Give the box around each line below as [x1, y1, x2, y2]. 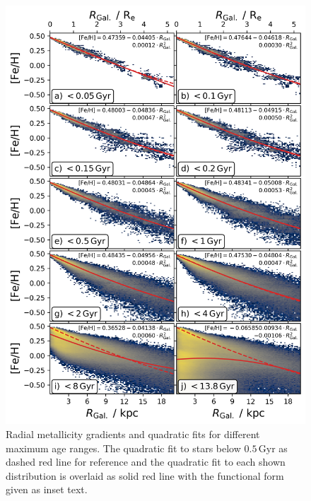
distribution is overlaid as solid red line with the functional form [6, 468, 284, 483]
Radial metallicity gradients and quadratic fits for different [6, 426, 260, 441]
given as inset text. [6, 482, 88, 497]
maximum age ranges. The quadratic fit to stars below [6, 440, 241, 455]
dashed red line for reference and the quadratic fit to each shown [6, 454, 286, 469]
